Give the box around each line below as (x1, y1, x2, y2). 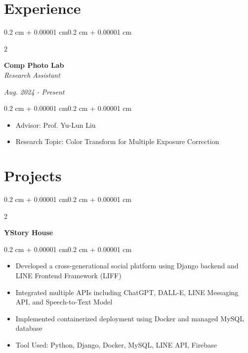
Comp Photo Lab (4, 60, 64, 70)
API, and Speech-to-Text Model (15, 297, 113, 307)
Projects (4, 165, 62, 186)
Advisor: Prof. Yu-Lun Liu (15, 119, 96, 130)
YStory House (4, 227, 53, 238)
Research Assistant (4, 69, 60, 80)
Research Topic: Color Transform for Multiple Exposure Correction (15, 136, 219, 147)
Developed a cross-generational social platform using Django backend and (15, 260, 239, 271)
